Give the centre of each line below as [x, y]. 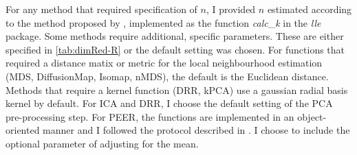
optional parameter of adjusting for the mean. [102, 143]
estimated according [310, 9]
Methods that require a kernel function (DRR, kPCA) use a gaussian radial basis [177, 90]
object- [312, 116]
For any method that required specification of [101, 9]
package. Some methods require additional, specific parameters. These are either [175, 36]
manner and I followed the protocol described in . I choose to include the [196, 130]
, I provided [231, 9]
